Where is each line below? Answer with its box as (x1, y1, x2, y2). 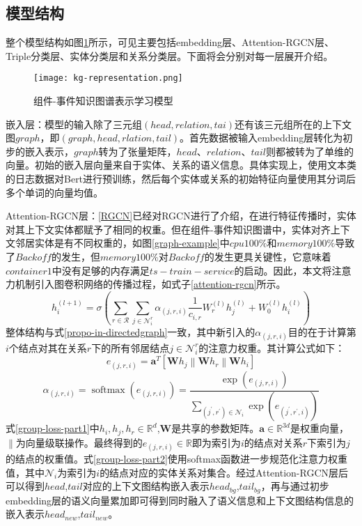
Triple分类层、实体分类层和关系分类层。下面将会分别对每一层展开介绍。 (6, 48, 333, 63)
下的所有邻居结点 (91, 340, 170, 355)
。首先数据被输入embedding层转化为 (180, 130, 343, 145)
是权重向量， (290, 421, 349, 435)
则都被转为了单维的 (265, 144, 354, 158)
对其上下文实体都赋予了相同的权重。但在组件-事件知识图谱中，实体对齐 (6, 222, 331, 236)
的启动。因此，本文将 (234, 263, 332, 277)
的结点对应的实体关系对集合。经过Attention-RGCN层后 (100, 465, 349, 479)
